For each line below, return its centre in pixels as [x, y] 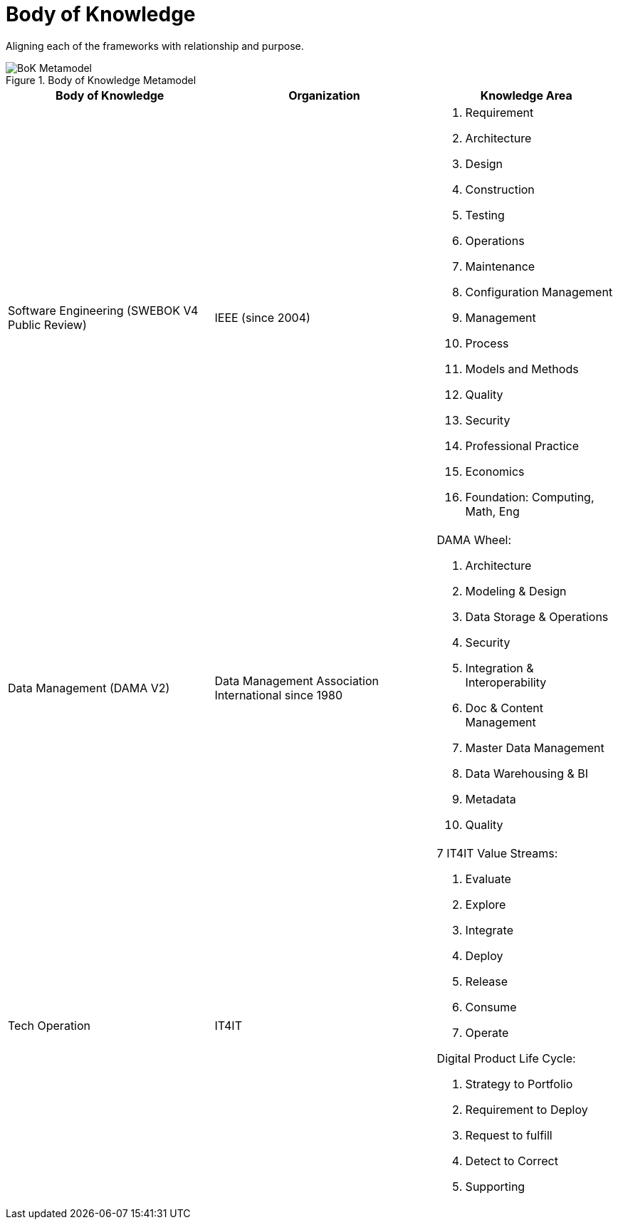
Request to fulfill [509, 1135]
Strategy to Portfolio [519, 1084]
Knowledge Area [526, 95]
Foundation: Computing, [530, 497]
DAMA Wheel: [474, 539]
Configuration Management [539, 292]
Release [487, 981]
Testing [485, 215]
